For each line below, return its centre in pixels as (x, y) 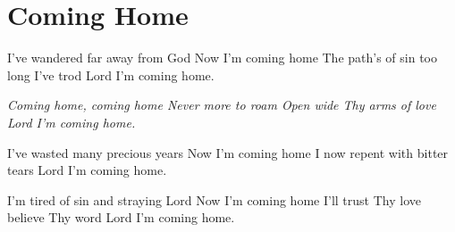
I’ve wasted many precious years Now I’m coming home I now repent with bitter (228, 152)
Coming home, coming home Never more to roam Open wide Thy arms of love (222, 105)
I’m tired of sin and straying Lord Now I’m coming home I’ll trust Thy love (214, 199)
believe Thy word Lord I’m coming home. (121, 217)
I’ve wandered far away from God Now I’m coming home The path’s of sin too (223, 58)
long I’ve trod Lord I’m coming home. (111, 75)
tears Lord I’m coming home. (87, 170)
